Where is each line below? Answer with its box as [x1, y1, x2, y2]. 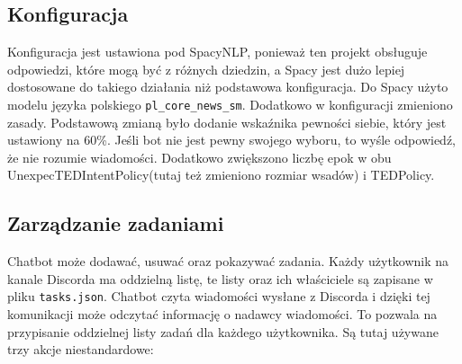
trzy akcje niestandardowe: [7, 340, 154, 359]
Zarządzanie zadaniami [7, 209, 224, 237]
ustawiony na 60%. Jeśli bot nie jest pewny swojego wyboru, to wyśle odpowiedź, [7, 130, 456, 149]
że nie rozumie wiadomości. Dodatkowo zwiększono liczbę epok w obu [7, 147, 392, 166]
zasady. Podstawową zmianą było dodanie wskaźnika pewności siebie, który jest [7, 112, 447, 131]
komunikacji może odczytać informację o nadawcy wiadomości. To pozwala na [7, 305, 438, 324]
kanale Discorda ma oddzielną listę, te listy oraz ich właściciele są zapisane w [7, 269, 433, 288]
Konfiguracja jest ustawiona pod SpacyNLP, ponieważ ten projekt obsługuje [7, 42, 428, 61]
